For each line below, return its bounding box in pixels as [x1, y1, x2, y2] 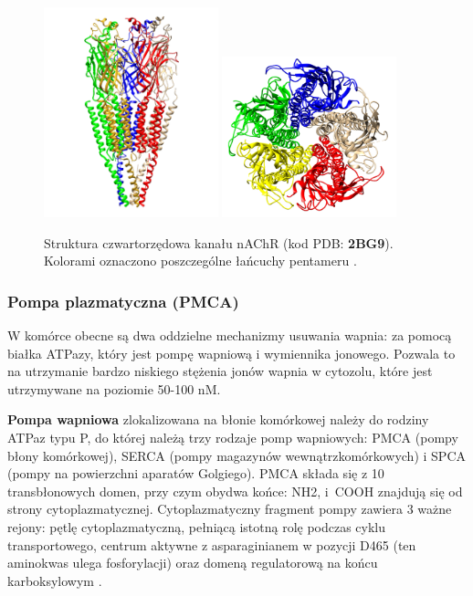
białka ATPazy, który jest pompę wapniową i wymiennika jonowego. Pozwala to [7, 343, 456, 362]
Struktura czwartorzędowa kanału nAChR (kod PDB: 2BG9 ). [44, 233, 394, 252]
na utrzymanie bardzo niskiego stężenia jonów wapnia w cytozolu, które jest [7, 361, 433, 381]
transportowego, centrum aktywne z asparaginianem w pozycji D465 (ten [7, 535, 416, 554]
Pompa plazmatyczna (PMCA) [7, 289, 239, 312]
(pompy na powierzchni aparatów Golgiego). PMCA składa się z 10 [7, 464, 384, 483]
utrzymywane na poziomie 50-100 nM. [7, 379, 221, 398]
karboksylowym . [7, 570, 102, 590]
